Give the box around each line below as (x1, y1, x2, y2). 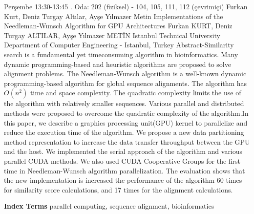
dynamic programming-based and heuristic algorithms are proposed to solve (4, 59, 231, 69)
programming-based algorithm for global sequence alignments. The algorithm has (4, 78, 247, 88)
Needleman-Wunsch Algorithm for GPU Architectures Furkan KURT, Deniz (4, 21, 233, 31)
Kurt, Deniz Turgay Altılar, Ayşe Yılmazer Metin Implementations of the (4, 11, 223, 21)
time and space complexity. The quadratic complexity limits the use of (30, 87, 241, 98)
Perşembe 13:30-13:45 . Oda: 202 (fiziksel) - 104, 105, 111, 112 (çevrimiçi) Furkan (4, 1, 248, 11)
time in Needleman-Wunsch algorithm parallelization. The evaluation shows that (4, 165, 245, 175)
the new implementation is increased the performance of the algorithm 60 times (4, 175, 242, 185)
